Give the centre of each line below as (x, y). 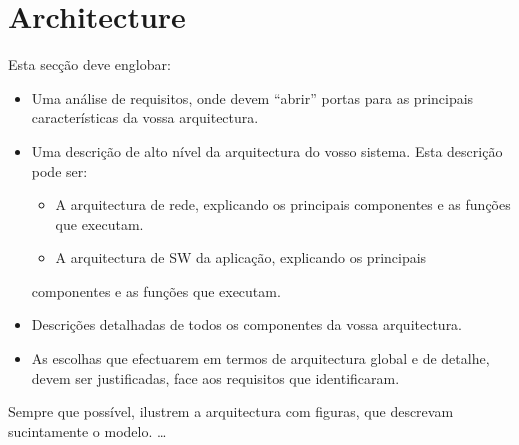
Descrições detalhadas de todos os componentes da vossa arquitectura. (247, 324)
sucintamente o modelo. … (87, 430)
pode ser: (59, 170)
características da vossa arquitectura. (145, 117)
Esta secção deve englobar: (89, 64)
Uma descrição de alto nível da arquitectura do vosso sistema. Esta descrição (267, 150)
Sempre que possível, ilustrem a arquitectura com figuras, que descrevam (231, 411)
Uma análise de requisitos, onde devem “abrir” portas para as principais (252, 97)
